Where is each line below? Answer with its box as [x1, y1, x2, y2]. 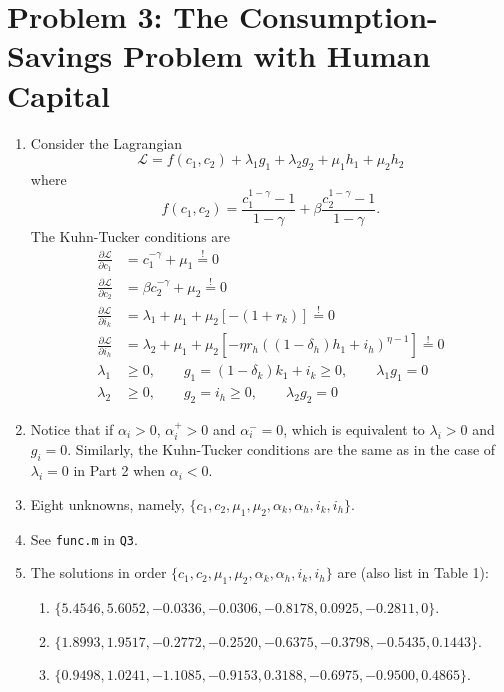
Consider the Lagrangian [30, 132, 183, 153]
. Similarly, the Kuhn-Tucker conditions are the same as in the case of [67, 439, 496, 460]
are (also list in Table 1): [337, 562, 489, 583]
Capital [7, 74, 110, 115]
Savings [7, 35, 113, 76]
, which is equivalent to [283, 418, 425, 439]
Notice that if [30, 418, 114, 439]
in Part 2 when [73, 460, 166, 481]
